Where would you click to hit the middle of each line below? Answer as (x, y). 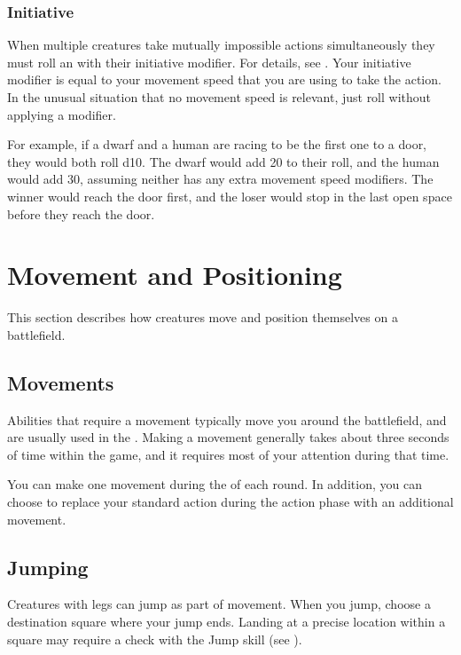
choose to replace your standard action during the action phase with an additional (230, 502)
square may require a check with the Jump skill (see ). (155, 639)
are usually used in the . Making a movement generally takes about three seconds (228, 437)
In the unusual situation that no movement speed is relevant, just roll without (219, 97)
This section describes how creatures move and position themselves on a (203, 317)
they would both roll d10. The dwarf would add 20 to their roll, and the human (223, 161)
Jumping (48, 567)
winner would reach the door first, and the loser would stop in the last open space (230, 196)
